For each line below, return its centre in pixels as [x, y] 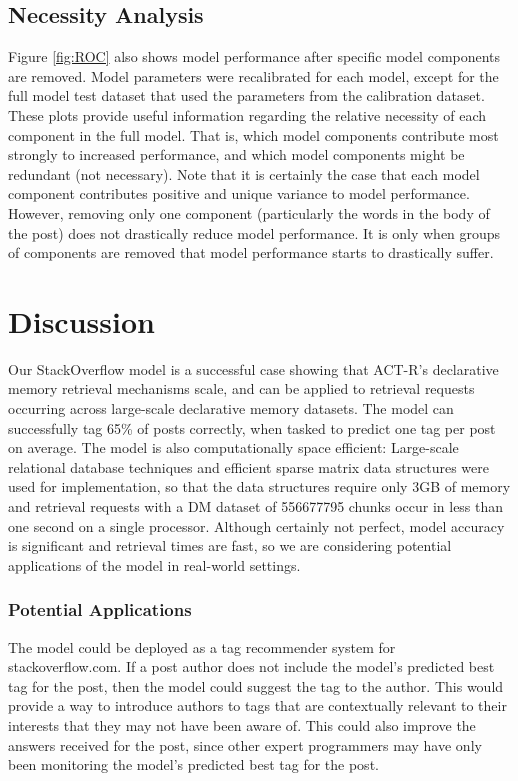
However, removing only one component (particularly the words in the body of [249, 212]
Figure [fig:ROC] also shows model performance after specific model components [254, 56]
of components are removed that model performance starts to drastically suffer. [251, 252]
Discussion [81, 320]
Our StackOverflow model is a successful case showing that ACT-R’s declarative [253, 368]
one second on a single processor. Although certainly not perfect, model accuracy [256, 525]
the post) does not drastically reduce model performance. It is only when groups [254, 232]
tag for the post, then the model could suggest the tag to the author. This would [256, 685]
